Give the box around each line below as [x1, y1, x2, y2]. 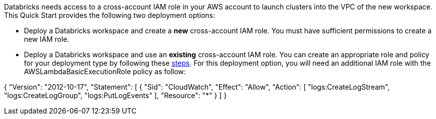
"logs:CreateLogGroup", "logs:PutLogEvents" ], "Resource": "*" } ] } [4, 91, 227, 100]
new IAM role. [24, 35, 69, 43]
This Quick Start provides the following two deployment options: [4, 11, 215, 19]
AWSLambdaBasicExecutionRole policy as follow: [24, 67, 186, 76]
